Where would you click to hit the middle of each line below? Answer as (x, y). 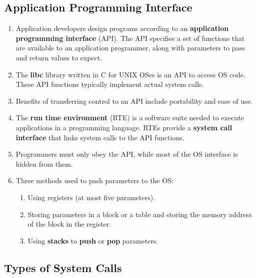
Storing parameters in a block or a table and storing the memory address (140, 214)
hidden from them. (44, 163)
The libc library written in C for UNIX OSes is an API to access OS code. (130, 74)
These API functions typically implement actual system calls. (110, 84)
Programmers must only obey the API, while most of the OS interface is (127, 154)
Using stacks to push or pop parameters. (93, 240)
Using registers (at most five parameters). (91, 197)
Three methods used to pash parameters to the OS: (94, 180)
